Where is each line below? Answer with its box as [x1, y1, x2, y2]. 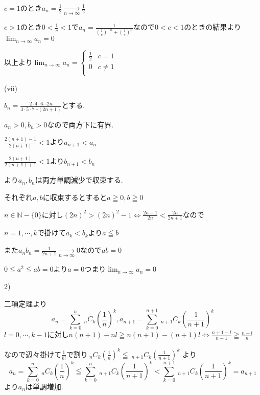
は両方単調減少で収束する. [35, 174, 123, 185]
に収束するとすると [42, 192, 107, 203]
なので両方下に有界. [47, 119, 114, 129]
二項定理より [4, 298, 47, 309]
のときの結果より [184, 21, 242, 32]
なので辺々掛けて [4, 348, 61, 359]
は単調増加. [25, 381, 63, 391]
